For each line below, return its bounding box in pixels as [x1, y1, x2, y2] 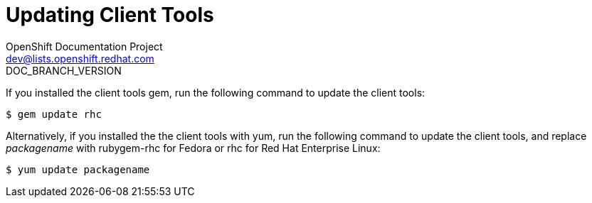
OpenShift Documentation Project [6, 40, 163, 53]
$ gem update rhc [6, 108, 102, 120]
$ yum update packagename [6, 163, 150, 175]
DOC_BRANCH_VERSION [6, 64, 122, 77]
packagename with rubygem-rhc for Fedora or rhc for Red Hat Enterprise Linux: [6, 141, 381, 154]
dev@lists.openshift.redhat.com [6, 52, 154, 65]
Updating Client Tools [6, 3, 214, 27]
